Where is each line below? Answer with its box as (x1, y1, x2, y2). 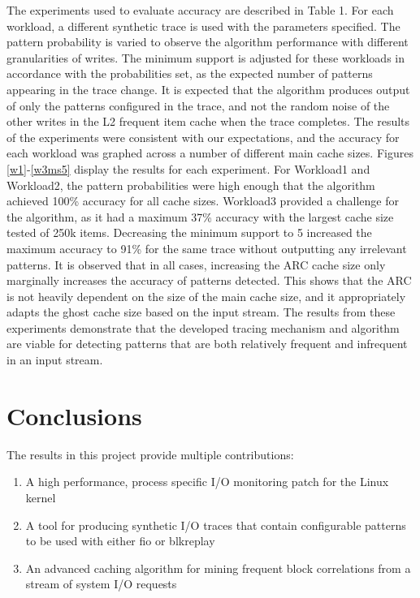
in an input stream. (6, 351, 103, 368)
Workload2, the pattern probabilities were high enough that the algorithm (6, 176, 375, 193)
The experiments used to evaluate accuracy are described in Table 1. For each (6, 2, 394, 18)
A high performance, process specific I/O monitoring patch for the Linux (25, 473, 389, 490)
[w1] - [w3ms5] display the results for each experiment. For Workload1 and (6, 160, 370, 177)
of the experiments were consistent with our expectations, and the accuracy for (6, 128, 400, 145)
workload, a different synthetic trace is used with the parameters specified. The (6, 17, 401, 34)
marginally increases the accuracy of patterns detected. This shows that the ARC (6, 272, 412, 289)
